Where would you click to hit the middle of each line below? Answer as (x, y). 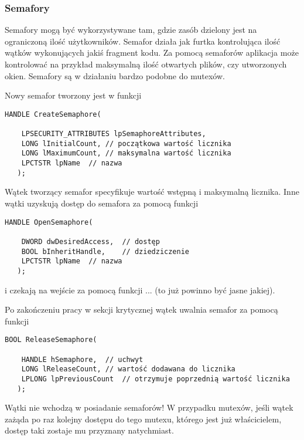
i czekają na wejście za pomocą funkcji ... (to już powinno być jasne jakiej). (140, 290)
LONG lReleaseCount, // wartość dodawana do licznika (128, 369)
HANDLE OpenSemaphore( (49, 222)
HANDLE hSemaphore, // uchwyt (82, 359)
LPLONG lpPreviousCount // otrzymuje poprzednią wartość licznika (156, 379)
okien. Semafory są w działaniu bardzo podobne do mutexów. (115, 75)
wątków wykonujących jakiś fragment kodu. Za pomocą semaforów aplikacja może (152, 53)
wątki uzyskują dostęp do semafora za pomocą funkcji (102, 203)
